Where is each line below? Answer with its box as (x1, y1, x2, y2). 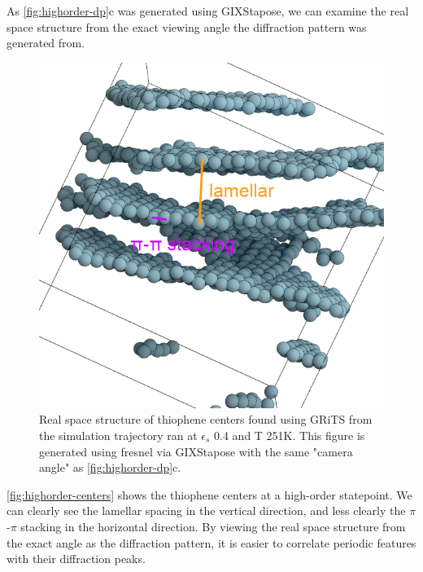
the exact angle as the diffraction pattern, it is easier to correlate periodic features (7, 534, 416, 551)
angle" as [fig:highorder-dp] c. (39, 459, 181, 476)
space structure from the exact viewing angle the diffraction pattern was (7, 18, 367, 35)
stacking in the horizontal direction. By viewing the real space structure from (20, 517, 406, 535)
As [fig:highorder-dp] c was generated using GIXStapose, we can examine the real (7, 2, 409, 19)
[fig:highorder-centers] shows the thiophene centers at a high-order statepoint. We (7, 486, 412, 503)
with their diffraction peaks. (7, 550, 146, 567)
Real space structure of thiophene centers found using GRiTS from (39, 411, 373, 428)
